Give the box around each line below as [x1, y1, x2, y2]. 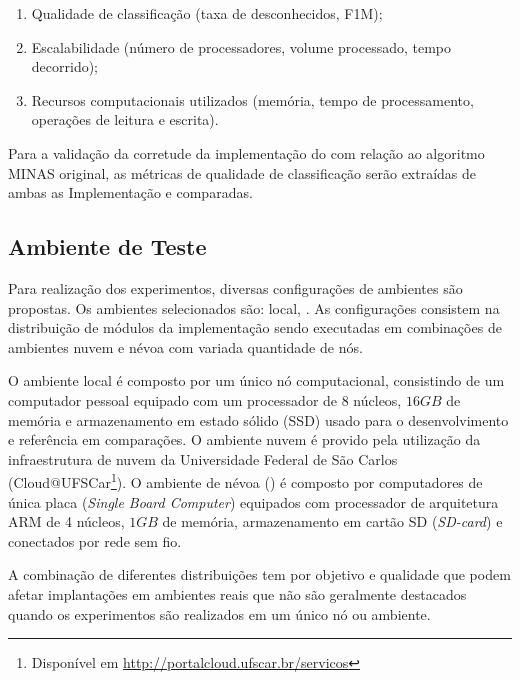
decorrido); [31, 56, 99, 77]
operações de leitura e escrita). [31, 109, 219, 130]
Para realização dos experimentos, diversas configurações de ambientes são [8, 277, 463, 298]
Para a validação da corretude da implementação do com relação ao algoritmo [8, 142, 485, 163]
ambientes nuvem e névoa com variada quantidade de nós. [8, 336, 363, 357]
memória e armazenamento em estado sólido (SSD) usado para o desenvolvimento [8, 409, 509, 430]
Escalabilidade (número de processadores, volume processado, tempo [31, 36, 452, 57]
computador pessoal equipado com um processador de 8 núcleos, [8, 389, 402, 410]
